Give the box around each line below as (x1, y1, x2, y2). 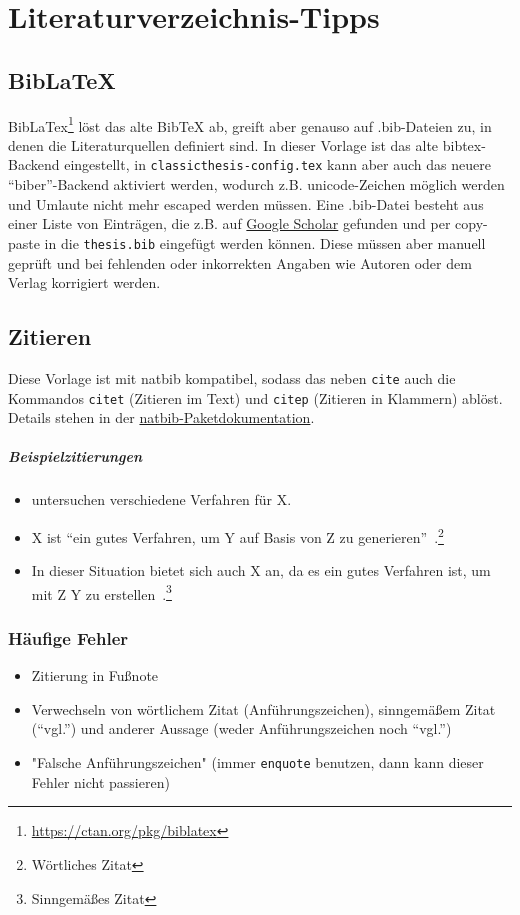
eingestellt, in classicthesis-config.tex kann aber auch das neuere (64, 154, 491, 175)
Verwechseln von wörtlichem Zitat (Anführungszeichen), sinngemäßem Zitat (31, 698, 496, 719)
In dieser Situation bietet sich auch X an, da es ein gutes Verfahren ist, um (31, 560, 491, 581)
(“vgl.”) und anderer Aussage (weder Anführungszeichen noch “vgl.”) (31, 718, 452, 739)
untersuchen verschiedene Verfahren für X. (31, 489, 292, 510)
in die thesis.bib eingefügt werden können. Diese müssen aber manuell (44, 232, 486, 253)
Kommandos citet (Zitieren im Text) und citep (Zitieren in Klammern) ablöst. (8, 387, 503, 408)
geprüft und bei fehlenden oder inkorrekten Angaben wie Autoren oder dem (8, 252, 472, 273)
